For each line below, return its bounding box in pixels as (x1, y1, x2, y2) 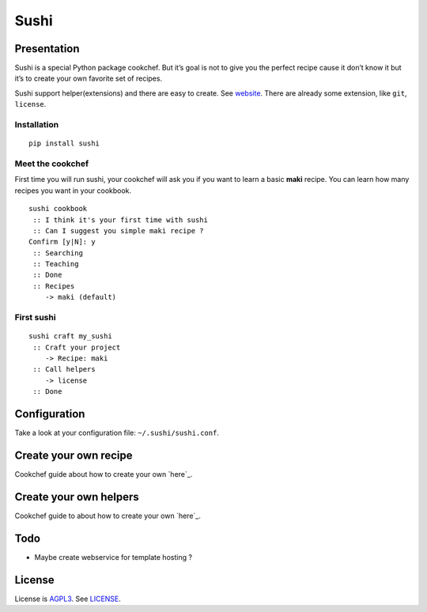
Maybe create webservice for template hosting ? (34, 552, 193, 561)
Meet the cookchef (14, 158, 89, 169)
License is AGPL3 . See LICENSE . (14, 594, 122, 603)
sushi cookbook (28, 204, 88, 213)
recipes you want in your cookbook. (14, 186, 132, 195)
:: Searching (32, 248, 83, 257)
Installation (14, 119, 59, 130)
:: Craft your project (32, 342, 121, 352)
